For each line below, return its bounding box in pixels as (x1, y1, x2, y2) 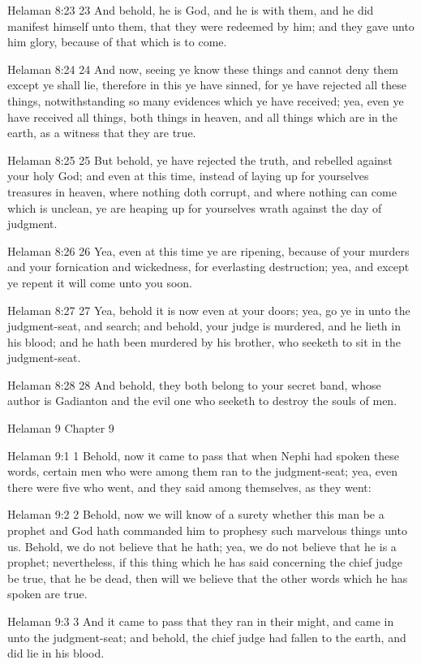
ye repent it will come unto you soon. (7, 274, 192, 291)
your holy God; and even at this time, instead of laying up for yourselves (7, 167, 369, 184)
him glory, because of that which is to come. (7, 33, 227, 50)
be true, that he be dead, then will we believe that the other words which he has (7, 569, 408, 586)
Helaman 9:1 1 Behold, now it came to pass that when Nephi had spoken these (7, 446, 400, 464)
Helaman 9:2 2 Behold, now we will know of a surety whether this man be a (7, 506, 384, 523)
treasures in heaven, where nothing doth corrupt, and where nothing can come (7, 183, 397, 200)
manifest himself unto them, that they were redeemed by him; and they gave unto (7, 17, 415, 34)
